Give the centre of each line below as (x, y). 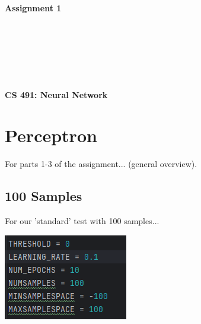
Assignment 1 (33, 8)
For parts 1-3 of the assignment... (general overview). (101, 164)
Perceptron (51, 135)
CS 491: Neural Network (56, 94)
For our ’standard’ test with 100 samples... (82, 221)
